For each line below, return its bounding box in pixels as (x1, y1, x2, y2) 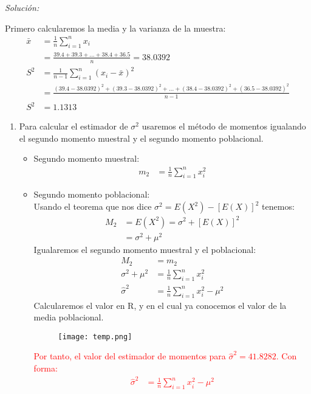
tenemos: (262, 200, 295, 213)
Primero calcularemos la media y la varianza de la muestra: (5, 21, 226, 34)
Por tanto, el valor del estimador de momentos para (33, 350, 226, 362)
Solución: (5, 1, 39, 13)
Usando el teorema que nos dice (33, 200, 152, 213)
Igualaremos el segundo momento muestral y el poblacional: (33, 243, 256, 255)
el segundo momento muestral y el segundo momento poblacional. (19, 131, 264, 144)
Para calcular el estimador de (19, 120, 128, 133)
